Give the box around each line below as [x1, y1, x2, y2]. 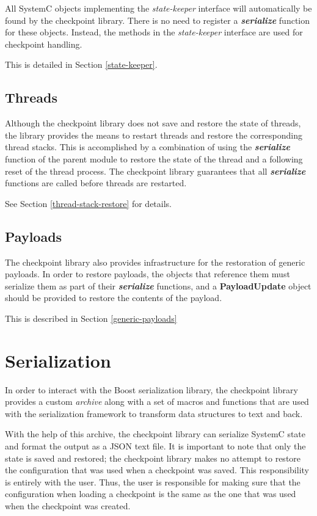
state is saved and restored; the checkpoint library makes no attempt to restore [5, 451, 301, 464]
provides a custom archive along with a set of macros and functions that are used [5, 395, 309, 408]
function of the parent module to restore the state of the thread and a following [5, 152, 303, 165]
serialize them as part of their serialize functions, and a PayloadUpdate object [5, 279, 312, 292]
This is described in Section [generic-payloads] [5, 311, 177, 324]
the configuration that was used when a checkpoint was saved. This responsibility [5, 463, 309, 476]
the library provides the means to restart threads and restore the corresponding [5, 128, 302, 141]
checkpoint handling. [5, 37, 82, 50]
